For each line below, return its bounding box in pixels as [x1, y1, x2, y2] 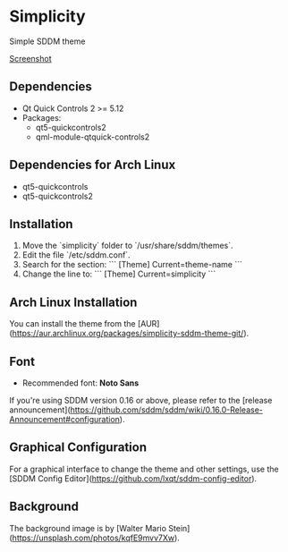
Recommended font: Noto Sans [21, 378, 140, 388]
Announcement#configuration [9, 414, 121, 424]
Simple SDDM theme [9, 36, 86, 47]
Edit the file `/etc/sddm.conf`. [21, 250, 131, 260]
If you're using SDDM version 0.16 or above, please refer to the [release [9, 395, 273, 405]
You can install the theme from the [9, 318, 136, 329]
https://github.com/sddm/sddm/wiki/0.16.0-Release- [70, 404, 264, 415]
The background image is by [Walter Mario [9, 522, 167, 533]
